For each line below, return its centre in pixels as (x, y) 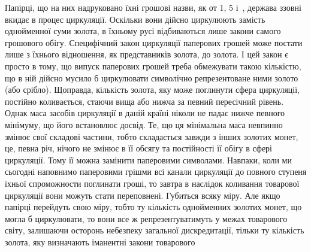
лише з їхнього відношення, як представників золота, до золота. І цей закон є (147, 54)
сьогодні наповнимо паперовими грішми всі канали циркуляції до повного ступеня (156, 171)
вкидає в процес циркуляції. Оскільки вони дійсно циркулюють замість (135, 19)
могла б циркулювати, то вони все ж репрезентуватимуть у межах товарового (146, 218)
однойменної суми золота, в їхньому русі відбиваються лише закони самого (143, 31)
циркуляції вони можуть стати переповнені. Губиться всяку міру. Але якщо (143, 195)
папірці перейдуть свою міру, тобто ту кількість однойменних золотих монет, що (153, 207)
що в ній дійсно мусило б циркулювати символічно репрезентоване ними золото (152, 78)
